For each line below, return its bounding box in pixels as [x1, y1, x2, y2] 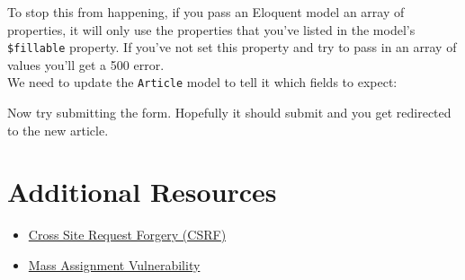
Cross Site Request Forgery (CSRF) [28, 225, 227, 244]
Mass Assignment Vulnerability [28, 256, 201, 274]
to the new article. [7, 120, 109, 139]
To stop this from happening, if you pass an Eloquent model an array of [7, 3, 405, 21]
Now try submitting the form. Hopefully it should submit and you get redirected [7, 103, 452, 122]
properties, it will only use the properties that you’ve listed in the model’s [7, 20, 416, 39]
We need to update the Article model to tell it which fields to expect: [7, 73, 398, 92]
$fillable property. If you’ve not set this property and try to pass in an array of [7, 38, 457, 57]
